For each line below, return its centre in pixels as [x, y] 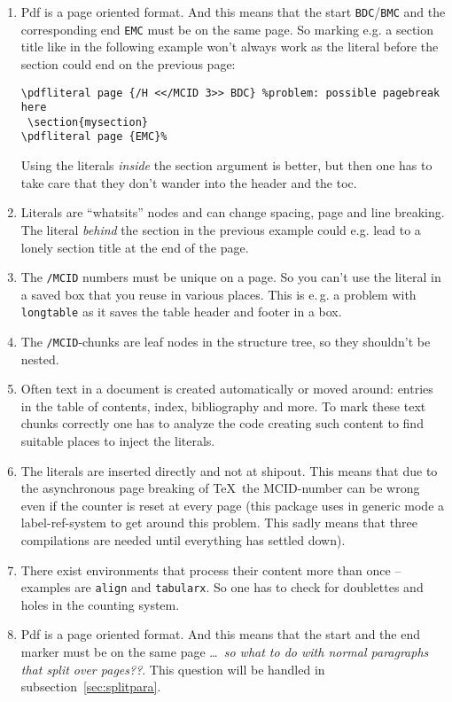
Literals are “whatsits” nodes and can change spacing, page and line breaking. [233, 212]
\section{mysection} [87, 122]
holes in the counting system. [100, 604]
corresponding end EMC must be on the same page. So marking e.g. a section [227, 29]
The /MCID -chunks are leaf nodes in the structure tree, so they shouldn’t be [226, 341]
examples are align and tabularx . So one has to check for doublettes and [222, 587]
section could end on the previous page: [128, 63]
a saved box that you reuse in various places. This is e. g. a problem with [218, 294]
